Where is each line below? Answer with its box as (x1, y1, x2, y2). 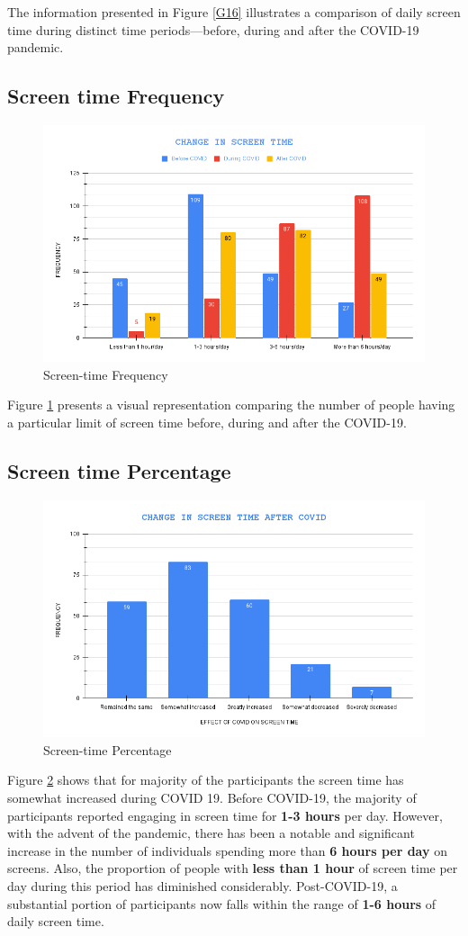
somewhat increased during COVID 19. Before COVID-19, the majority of (7, 787, 417, 806)
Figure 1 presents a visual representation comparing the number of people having (7, 395, 455, 414)
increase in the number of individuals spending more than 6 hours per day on (7, 841, 447, 859)
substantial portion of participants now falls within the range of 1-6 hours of (7, 894, 436, 913)
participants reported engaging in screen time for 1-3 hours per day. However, (7, 805, 443, 824)
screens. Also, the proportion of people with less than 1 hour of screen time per (7, 859, 458, 877)
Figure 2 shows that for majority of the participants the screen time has (7, 770, 404, 789)
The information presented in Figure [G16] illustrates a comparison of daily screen (7, 3, 461, 21)
